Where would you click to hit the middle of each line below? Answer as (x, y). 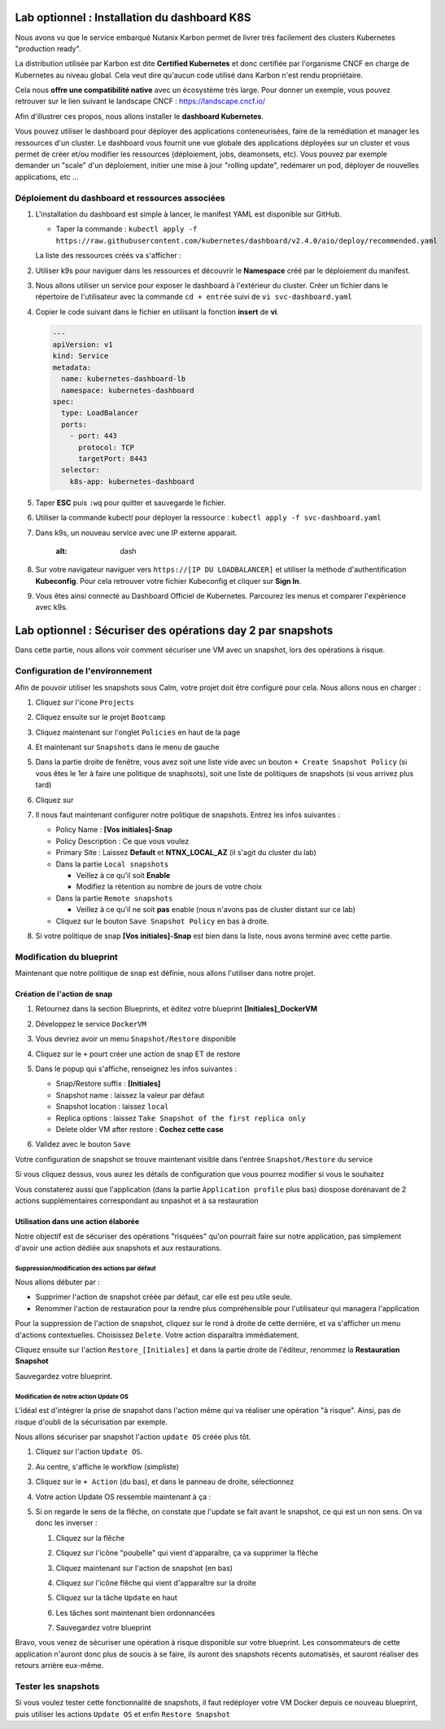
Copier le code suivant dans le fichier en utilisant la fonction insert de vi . (157, 312)
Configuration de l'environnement (84, 671)
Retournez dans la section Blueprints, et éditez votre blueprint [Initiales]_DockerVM (176, 1009)
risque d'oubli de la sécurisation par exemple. (92, 1422)
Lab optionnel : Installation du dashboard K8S (133, 18)
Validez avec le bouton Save (83, 1144)
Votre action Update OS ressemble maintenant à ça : (123, 1496)
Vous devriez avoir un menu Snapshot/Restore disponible (136, 1039)
